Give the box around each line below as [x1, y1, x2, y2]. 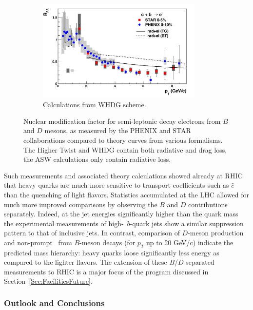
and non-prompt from [4, 237, 72, 247]
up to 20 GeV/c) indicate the [146, 237, 234, 247]
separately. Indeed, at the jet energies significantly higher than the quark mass [4, 209, 238, 219]
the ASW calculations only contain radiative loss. [23, 154, 171, 164]
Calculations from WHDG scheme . [43, 99, 146, 110]
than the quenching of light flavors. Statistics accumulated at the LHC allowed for [4, 189, 249, 199]
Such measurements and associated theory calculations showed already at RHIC [4, 170, 243, 180]
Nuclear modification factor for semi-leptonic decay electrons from [23, 116, 221, 126]
